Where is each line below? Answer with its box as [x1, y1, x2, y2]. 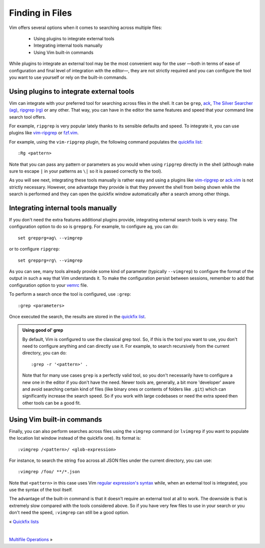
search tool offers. [9, 114, 47, 120]
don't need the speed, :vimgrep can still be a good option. [9, 510, 130, 516]
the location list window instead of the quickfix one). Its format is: [9, 435, 141, 441]
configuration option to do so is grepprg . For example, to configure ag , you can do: [9, 224, 179, 230]
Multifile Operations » [9, 537, 53, 543]
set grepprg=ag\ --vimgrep [18, 235, 83, 241]
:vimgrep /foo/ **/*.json [18, 469, 80, 475]
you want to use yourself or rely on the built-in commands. [9, 74, 128, 80]
